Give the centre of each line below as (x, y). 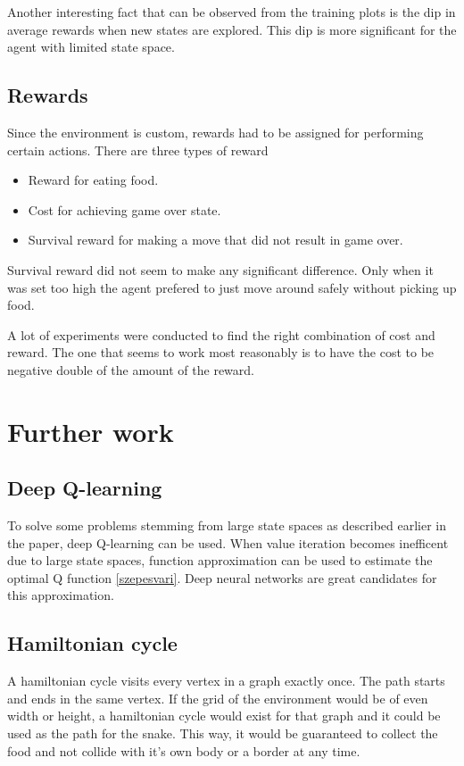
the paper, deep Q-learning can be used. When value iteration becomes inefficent (228, 542)
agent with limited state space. (91, 47)
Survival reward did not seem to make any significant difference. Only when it (220, 269)
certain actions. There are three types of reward (138, 150)
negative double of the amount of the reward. (131, 369)
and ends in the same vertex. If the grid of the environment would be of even (218, 698)
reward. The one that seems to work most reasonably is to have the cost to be (221, 352)
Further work (91, 431)
